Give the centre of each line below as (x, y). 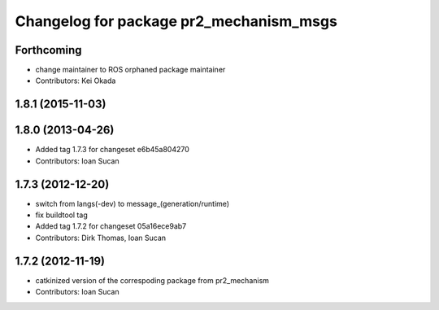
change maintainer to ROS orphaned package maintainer (130, 70)
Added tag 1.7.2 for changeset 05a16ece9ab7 (111, 226)
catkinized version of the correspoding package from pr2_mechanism (152, 280)
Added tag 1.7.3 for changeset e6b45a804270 (113, 150)
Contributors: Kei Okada (76, 81)
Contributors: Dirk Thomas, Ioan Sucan (101, 238)
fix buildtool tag (62, 215)
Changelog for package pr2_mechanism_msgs (176, 21)
